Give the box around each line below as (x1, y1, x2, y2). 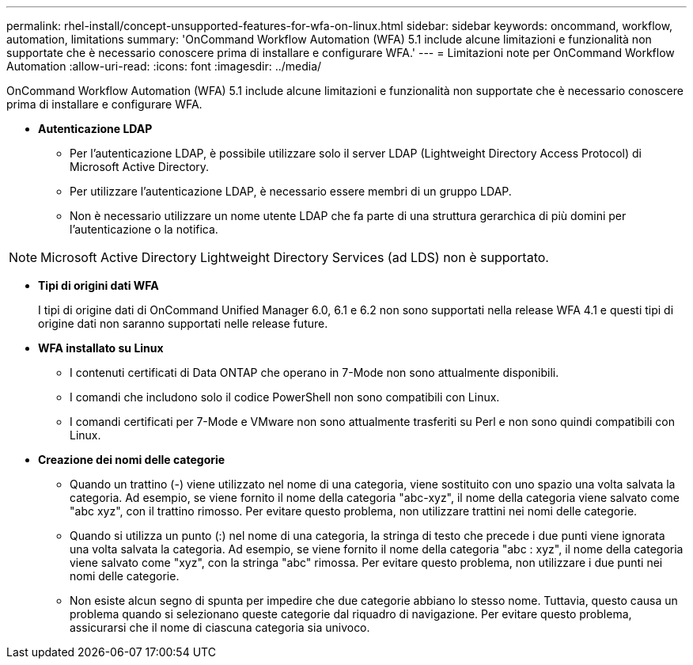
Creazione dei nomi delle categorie (38, 453, 225, 466)
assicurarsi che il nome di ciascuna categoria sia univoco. (70, 621, 370, 634)
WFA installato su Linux (38, 341, 164, 355)
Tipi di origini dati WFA (38, 279, 159, 292)
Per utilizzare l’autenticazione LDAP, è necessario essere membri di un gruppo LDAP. (70, 184, 512, 198)
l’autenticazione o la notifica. (70, 222, 218, 236)
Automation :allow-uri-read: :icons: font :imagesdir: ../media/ (6, 59, 322, 73)
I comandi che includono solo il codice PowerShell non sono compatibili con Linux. (70, 390, 500, 404)
